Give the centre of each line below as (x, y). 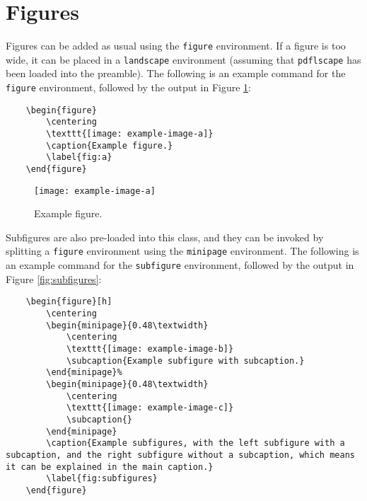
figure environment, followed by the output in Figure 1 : (128, 87)
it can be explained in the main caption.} (110, 467)
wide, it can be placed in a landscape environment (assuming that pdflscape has (183, 59)
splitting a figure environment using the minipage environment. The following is (182, 251)
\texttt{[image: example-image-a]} (130, 134)
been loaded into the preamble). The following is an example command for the (176, 73)
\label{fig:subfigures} (102, 479)
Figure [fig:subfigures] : (54, 278)
